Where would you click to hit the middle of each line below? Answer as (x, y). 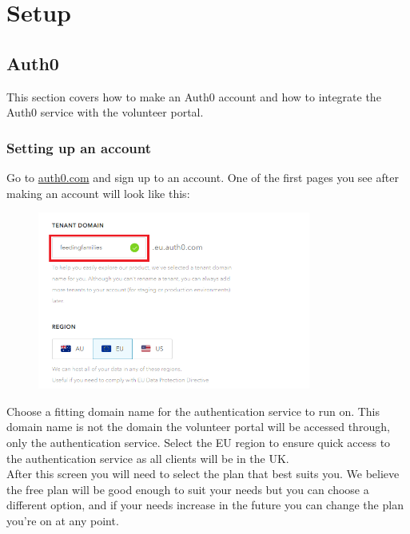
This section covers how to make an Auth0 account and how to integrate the (194, 96)
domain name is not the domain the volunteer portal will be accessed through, (198, 427)
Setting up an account (79, 147)
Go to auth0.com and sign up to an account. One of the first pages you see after (203, 177)
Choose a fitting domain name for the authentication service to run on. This (193, 411)
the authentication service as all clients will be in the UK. (148, 458)
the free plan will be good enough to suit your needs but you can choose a (188, 489)
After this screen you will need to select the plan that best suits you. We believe (203, 474)
